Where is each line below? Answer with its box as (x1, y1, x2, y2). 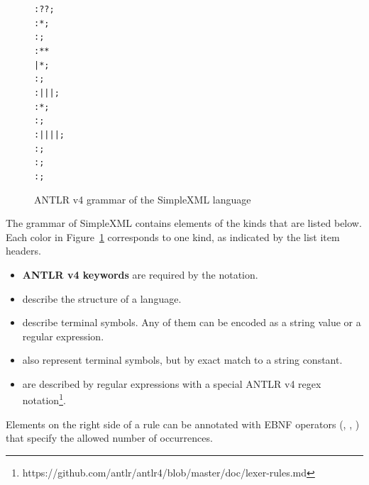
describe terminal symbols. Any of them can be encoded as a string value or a (22, 315, 361, 330)
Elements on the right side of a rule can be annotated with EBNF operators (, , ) (6, 416, 360, 431)
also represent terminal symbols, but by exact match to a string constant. (22, 352, 343, 367)
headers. (6, 243, 41, 258)
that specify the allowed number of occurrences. (6, 430, 213, 445)
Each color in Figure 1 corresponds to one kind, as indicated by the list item (6, 229, 340, 244)
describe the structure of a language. (22, 291, 182, 306)
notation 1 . (22, 391, 66, 408)
